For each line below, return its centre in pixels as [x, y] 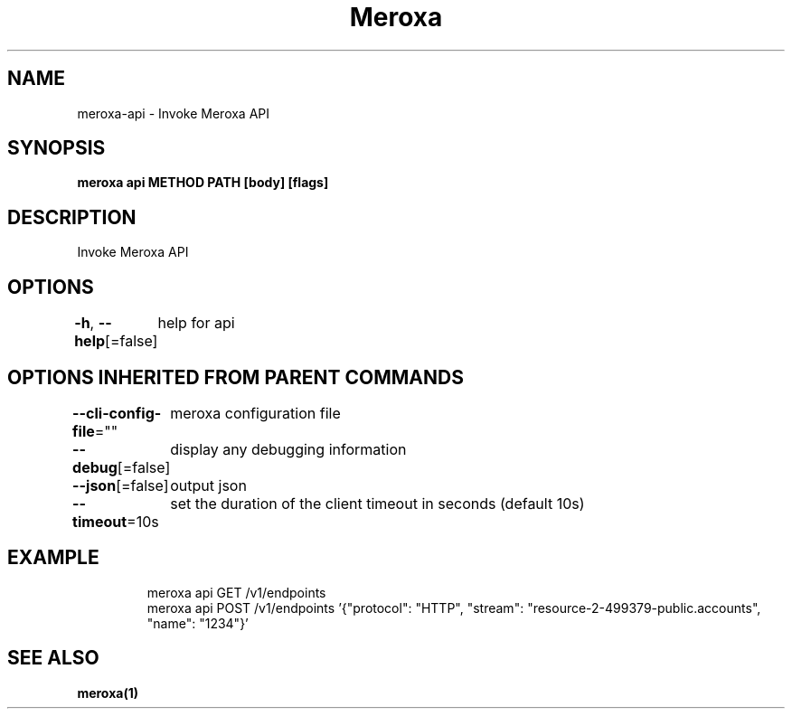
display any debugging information [288, 449]
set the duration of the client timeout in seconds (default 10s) [377, 503]
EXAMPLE [53, 558]
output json [208, 485]
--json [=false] [121, 485]
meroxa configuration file [255, 413]
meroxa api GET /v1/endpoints [236, 592]
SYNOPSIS [57, 148]
